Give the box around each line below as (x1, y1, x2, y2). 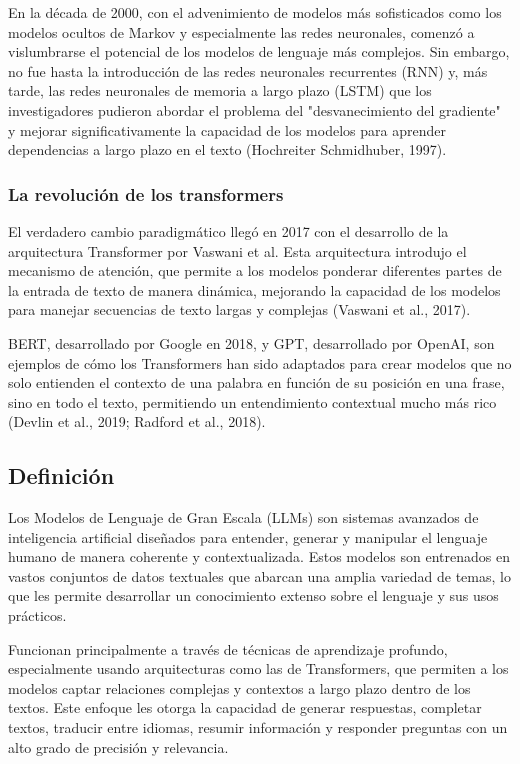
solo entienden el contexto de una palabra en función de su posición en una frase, (8, 372, 505, 393)
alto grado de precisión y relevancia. (8, 736, 229, 757)
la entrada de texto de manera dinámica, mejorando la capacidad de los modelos (8, 279, 501, 300)
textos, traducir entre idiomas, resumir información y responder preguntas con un (8, 717, 508, 738)
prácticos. (8, 605, 67, 626)
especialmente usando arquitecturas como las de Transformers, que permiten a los (8, 658, 509, 679)
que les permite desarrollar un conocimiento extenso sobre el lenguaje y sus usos (8, 585, 499, 606)
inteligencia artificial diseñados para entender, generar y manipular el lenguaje (8, 526, 488, 547)
